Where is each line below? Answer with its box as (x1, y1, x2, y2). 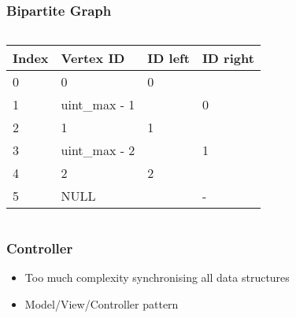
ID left (147, 49, 190, 68)
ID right (202, 49, 254, 68)
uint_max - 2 (61, 141, 135, 160)
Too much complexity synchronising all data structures (24, 269, 290, 286)
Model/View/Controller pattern (24, 296, 179, 312)
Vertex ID (61, 49, 125, 68)
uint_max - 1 (61, 95, 135, 114)
